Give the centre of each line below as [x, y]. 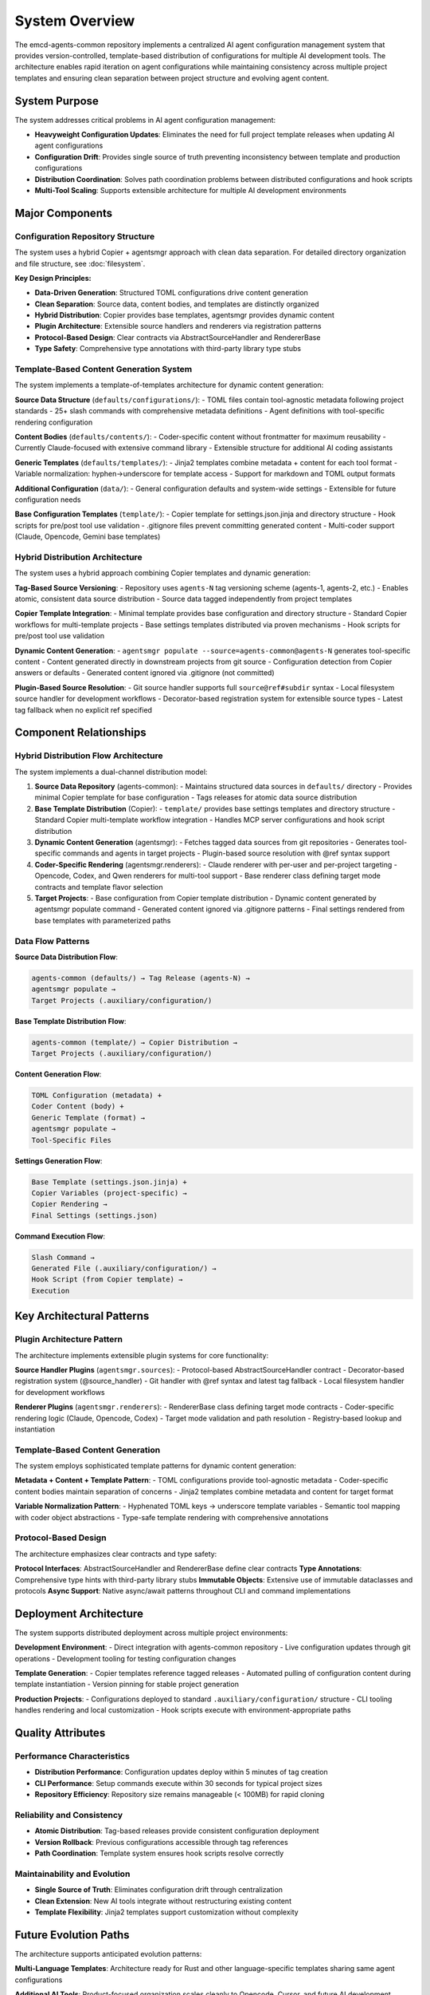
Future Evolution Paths [72, 1935]
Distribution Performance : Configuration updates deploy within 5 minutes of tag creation [181, 1772]
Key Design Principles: [53, 278]
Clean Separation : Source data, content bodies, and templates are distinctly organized [177, 304]
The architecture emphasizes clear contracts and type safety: [116, 1554]
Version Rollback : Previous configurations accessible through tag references [161, 1842]
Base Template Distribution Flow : [70, 1021]
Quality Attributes [60, 1733]
